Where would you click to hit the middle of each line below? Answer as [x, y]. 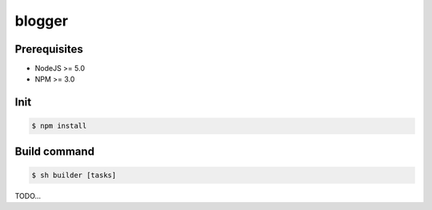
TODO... [28, 196]
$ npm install [59, 126]
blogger [41, 21]
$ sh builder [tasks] [74, 175]
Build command [55, 151]
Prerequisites [49, 49]
